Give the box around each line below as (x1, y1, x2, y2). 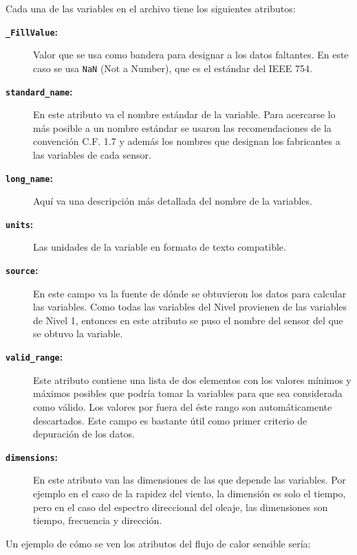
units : (6, 216, 34, 231)
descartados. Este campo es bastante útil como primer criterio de (33, 413, 307, 427)
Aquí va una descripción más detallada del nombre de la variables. (33, 194, 312, 208)
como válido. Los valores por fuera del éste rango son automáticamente (33, 399, 332, 414)
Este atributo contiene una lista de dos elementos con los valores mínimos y (33, 372, 351, 387)
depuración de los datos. (33, 427, 135, 441)
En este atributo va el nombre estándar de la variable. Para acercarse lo (33, 107, 336, 122)
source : (6, 263, 39, 277)
